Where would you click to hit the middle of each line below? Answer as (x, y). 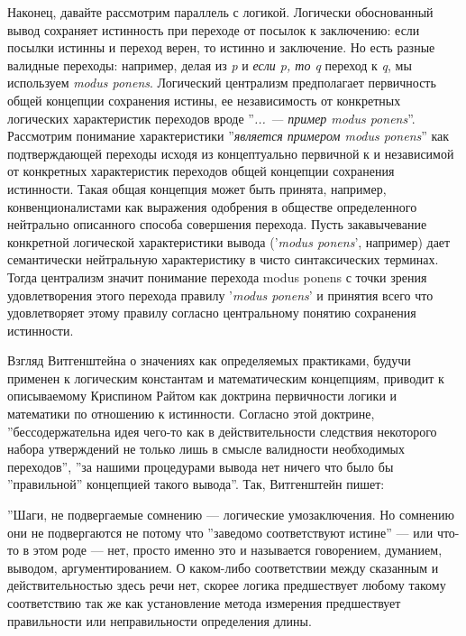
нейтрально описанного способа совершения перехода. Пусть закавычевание (217, 224)
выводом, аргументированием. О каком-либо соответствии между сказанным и (223, 567)
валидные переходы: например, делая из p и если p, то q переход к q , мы (210, 65)
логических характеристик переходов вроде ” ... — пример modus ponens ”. (211, 118)
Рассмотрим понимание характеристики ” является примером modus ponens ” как (228, 136)
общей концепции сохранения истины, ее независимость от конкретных (204, 100)
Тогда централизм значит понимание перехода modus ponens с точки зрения (217, 277)
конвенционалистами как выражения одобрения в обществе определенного (212, 206)
